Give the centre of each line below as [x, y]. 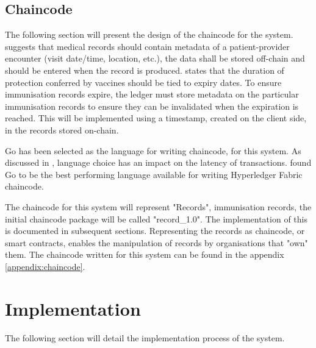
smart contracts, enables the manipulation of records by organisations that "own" [156, 242]
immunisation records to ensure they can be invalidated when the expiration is [152, 106]
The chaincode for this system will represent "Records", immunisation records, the [158, 206]
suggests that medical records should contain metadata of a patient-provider [147, 46]
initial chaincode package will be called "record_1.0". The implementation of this [156, 218]
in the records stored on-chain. [62, 130]
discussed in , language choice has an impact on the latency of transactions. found [158, 162]
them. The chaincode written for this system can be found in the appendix [145, 254]
